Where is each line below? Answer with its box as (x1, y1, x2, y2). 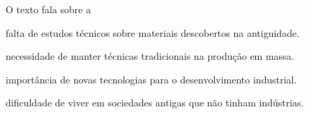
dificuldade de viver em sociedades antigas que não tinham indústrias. (6, 95, 304, 110)
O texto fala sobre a (6, 2, 91, 16)
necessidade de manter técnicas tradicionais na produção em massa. (6, 49, 294, 63)
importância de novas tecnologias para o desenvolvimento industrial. (6, 72, 297, 86)
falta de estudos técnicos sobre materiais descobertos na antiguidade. (6, 25, 300, 40)
